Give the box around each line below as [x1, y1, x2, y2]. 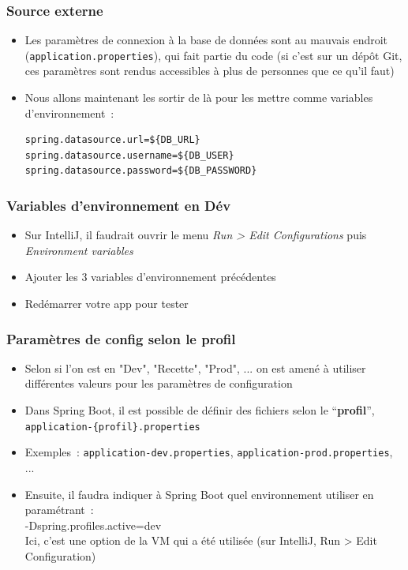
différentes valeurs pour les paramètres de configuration [24, 375, 293, 392]
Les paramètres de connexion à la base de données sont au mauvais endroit [24, 32, 388, 48]
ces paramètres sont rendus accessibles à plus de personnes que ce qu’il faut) [24, 62, 395, 79]
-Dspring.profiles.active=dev [24, 516, 162, 533]
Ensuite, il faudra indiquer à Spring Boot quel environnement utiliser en [24, 486, 374, 502]
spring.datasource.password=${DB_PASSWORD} [24, 165, 257, 177]
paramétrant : [24, 501, 94, 518]
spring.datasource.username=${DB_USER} [24, 149, 234, 161]
